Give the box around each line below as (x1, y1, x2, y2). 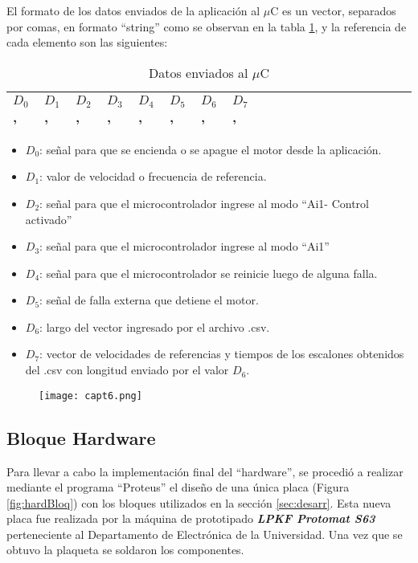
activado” (25, 210, 72, 227)
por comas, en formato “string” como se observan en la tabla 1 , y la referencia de (6, 18, 407, 35)
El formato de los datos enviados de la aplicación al (6, 2, 260, 18)
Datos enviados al (148, 63, 248, 82)
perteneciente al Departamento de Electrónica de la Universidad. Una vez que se (6, 525, 403, 542)
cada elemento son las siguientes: (6, 34, 168, 51)
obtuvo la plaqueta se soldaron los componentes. (6, 541, 244, 558)
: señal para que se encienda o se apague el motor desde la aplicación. (39, 141, 382, 157)
